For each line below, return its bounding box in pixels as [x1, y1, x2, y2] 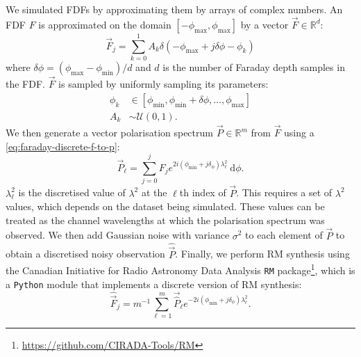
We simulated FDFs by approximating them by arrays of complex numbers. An [6, 2, 343, 16]
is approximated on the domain [38, 17, 171, 31]
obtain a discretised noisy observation [6, 246, 165, 261]
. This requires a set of [236, 185, 333, 200]
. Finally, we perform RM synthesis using [175, 246, 350, 261]
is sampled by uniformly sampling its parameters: [58, 77, 269, 91]
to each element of [245, 228, 323, 242]
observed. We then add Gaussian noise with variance [6, 228, 230, 242]
